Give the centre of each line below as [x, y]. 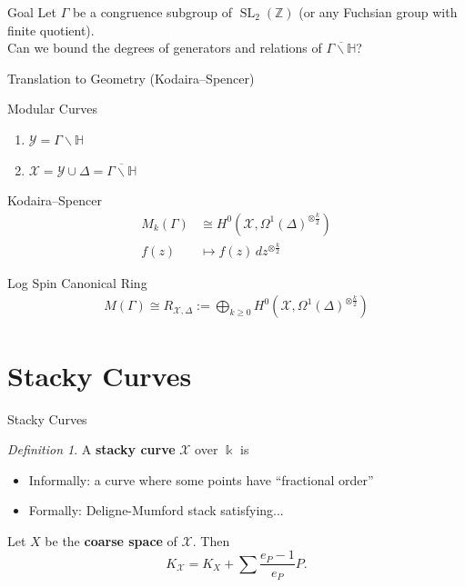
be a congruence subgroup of [152, 12]
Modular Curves [52, 109]
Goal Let [32, 12]
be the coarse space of [111, 540]
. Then [211, 540]
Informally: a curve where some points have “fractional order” [201, 479]
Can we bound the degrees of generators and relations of [165, 48]
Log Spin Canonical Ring [77, 282]
